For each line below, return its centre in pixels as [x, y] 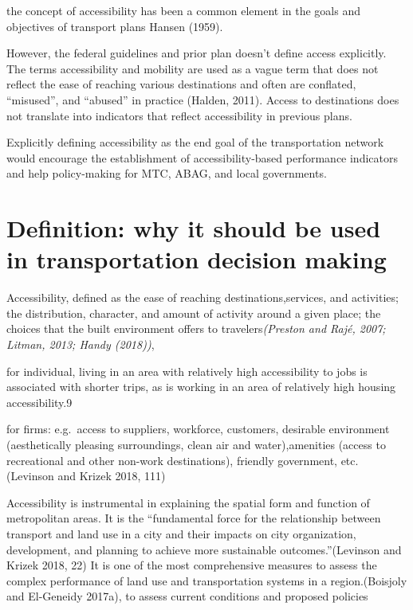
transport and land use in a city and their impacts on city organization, [181, 533]
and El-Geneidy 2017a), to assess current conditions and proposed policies [187, 596]
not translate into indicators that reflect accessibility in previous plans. [179, 115]
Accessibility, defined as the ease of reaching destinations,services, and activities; [203, 297]
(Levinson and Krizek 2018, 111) [86, 476]
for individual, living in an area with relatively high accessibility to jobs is [187, 371]
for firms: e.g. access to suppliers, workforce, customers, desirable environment [198, 429]
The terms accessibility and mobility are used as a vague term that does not [193, 68]
